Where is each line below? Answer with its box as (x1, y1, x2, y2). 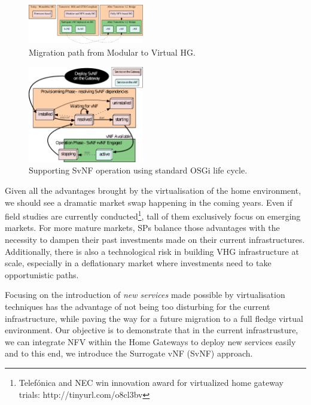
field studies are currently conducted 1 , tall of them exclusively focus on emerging (5, 208, 301, 222)
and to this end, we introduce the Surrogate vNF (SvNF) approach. (5, 347, 253, 360)
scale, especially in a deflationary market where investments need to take (5, 257, 272, 269)
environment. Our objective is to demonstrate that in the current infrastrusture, (5, 324, 298, 336)
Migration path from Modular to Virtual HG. (29, 45, 196, 58)
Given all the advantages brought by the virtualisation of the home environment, (5, 184, 301, 197)
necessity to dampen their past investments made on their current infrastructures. (5, 233, 305, 246)
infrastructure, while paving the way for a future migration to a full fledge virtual (5, 312, 303, 324)
